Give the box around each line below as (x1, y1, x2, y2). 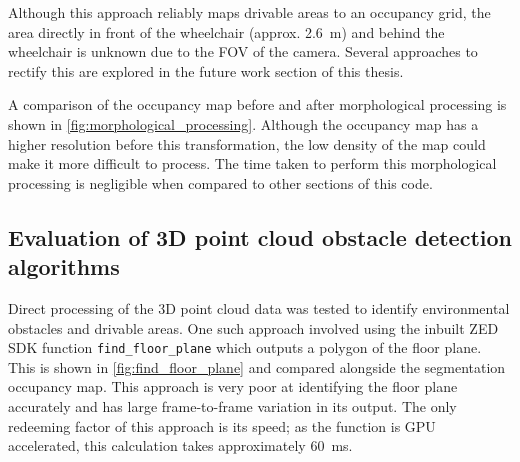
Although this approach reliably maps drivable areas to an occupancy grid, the (8, 2, 491, 22)
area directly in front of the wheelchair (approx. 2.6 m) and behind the (8, 21, 445, 42)
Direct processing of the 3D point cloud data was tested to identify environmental (8, 297, 510, 318)
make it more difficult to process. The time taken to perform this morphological (8, 153, 497, 174)
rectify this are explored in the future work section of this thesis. (8, 60, 404, 81)
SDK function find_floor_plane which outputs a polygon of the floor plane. (8, 337, 482, 358)
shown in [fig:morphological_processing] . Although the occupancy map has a (8, 113, 479, 134)
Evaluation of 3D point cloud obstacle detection (8, 221, 512, 252)
